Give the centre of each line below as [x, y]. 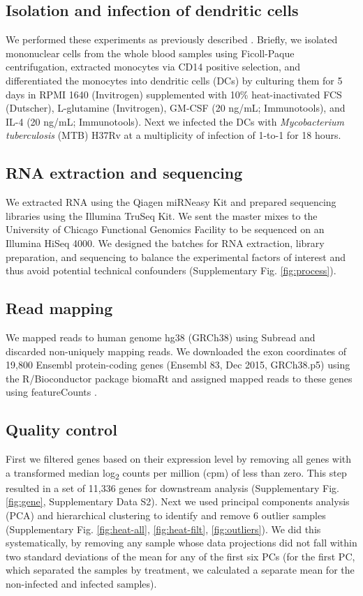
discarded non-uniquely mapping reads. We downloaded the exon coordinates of [176, 351]
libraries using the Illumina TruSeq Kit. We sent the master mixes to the [162, 215]
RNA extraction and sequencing [124, 173]
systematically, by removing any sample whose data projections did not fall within [181, 543]
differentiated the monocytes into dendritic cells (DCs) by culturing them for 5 [174, 80]
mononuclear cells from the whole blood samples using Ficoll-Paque [150, 53]
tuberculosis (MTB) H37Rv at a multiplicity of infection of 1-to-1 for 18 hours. [173, 135]
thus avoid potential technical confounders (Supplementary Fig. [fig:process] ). [171, 270]
